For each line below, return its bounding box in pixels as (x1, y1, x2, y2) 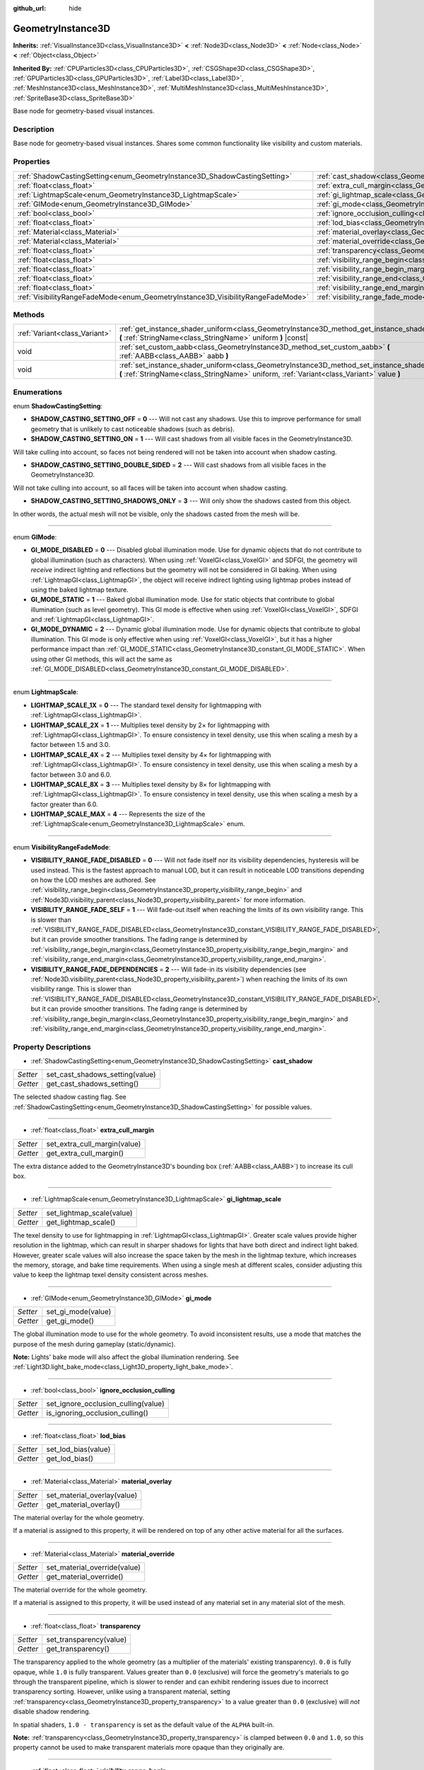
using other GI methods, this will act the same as (30, 655, 172, 663)
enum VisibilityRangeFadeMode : (13, 843, 111, 851)
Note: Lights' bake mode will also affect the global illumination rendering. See (13, 1352, 240, 1361)
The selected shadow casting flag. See (13, 1092, 126, 1101)
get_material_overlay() (46, 1500, 120, 1509)
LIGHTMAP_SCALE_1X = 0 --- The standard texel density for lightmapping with (30, 701, 261, 709)
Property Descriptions (13, 1041, 91, 1051)
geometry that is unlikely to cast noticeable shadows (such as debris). (30, 425, 235, 433)
